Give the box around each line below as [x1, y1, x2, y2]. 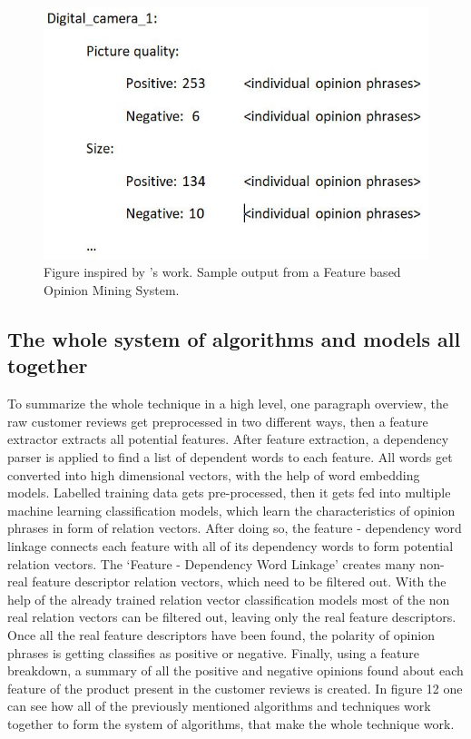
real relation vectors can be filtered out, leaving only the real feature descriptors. [7, 607, 456, 626]
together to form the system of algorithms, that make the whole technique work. [7, 714, 455, 733]
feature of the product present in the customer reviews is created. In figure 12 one [7, 678, 463, 697]
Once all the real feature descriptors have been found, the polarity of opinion [7, 625, 435, 644]
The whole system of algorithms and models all [7, 325, 461, 352]
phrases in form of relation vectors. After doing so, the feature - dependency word [7, 518, 462, 537]
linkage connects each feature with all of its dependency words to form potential [7, 536, 454, 555]
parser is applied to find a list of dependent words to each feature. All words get [7, 447, 453, 466]
